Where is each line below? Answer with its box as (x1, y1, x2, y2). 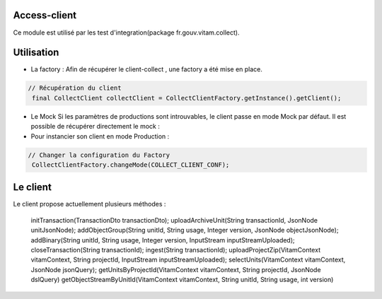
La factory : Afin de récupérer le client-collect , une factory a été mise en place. (30, 65, 263, 74)
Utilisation (13, 47, 59, 59)
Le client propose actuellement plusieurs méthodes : (13, 200, 166, 209)
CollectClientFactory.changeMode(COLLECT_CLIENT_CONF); (32, 160, 230, 169)
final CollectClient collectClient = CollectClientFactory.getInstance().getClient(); (32, 94, 342, 102)
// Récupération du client (28, 84, 122, 92)
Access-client (13, 9, 77, 21)
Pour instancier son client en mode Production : (30, 131, 170, 141)
